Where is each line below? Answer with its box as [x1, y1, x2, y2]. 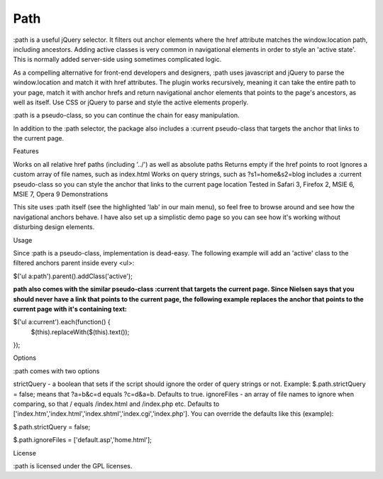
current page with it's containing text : [13, 304, 128, 313]
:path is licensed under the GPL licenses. [13, 462, 133, 470]
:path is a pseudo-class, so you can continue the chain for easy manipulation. [13, 111, 240, 120]
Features [13, 147, 39, 155]
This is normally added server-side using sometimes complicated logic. [13, 55, 222, 64]
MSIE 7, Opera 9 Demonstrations [13, 190, 109, 199]
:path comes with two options [13, 366, 100, 375]
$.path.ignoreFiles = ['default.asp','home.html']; [13, 436, 152, 444]
